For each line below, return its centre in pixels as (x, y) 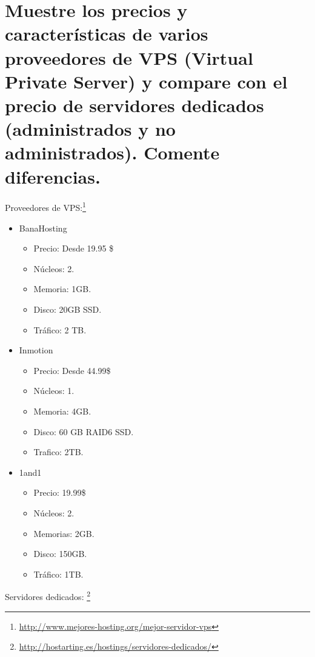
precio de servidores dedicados (134, 105)
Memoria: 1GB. (62, 289)
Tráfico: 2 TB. (60, 329)
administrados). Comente (112, 152)
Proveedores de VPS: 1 (45, 207)
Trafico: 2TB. (58, 452)
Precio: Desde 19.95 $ (74, 248)
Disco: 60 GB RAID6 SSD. (84, 431)
